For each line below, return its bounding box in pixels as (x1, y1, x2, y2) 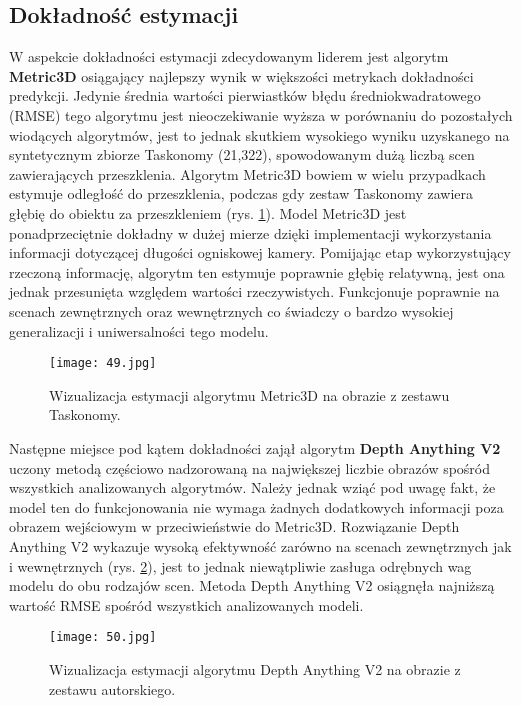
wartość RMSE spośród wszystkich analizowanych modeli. (9, 594, 364, 615)
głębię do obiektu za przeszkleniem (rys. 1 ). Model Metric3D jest (9, 202, 407, 223)
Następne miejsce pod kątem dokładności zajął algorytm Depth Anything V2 (9, 437, 501, 458)
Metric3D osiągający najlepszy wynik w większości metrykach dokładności (9, 65, 474, 86)
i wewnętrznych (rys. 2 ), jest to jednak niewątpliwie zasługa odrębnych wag (9, 555, 472, 576)
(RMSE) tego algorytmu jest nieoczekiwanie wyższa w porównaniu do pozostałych (9, 104, 513, 125)
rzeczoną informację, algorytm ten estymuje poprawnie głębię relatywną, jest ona (9, 261, 505, 282)
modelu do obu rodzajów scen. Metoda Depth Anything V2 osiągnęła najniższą (9, 575, 495, 596)
